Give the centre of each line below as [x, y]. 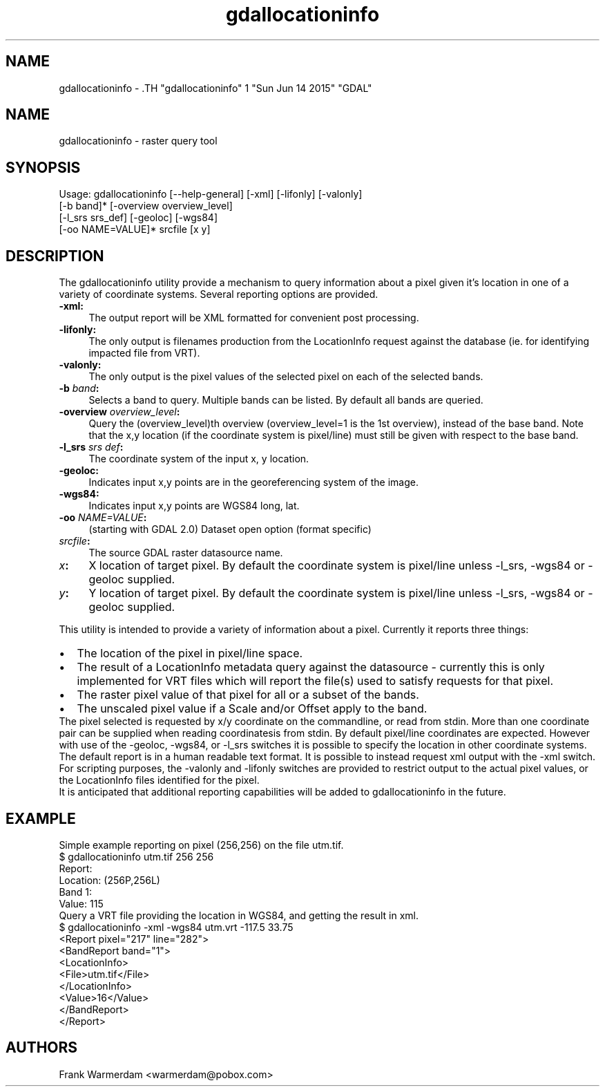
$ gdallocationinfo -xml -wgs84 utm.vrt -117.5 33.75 [176, 927]
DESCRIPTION [55, 256]
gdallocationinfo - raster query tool [138, 141]
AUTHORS [42, 1048]
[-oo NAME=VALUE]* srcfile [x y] [135, 229]
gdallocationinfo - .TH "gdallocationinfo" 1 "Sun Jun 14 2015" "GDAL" [215, 88]
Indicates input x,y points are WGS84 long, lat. [194, 506]
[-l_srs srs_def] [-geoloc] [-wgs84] [138, 218]
